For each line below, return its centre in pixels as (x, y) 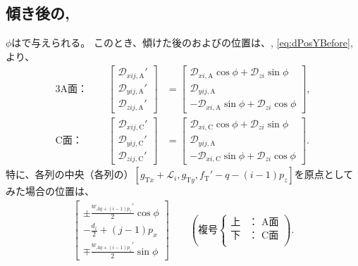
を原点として (324, 174)
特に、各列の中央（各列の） (70, 174)
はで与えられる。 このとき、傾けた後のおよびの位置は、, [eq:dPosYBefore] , (182, 43)
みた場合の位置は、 (50, 191)
